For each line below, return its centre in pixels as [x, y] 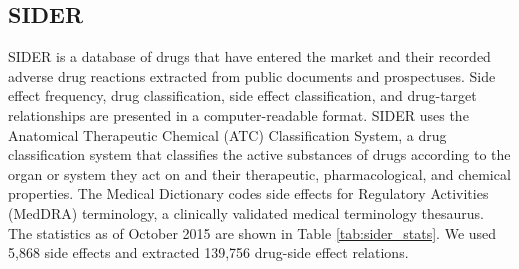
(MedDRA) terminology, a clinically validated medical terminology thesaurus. [246, 212]
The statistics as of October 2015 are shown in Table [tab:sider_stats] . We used [252, 232]
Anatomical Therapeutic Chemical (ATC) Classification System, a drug [227, 134]
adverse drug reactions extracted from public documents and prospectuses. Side [252, 75]
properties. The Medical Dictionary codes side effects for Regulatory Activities [248, 193]
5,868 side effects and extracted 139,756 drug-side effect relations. [208, 252]
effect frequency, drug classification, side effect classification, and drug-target [242, 95]
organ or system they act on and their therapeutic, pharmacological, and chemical [259, 173]
